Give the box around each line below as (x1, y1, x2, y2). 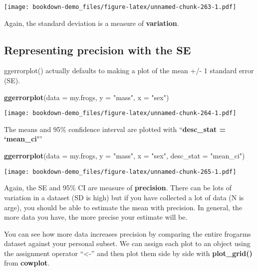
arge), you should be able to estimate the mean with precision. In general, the (4, 202, 243, 212)
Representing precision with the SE (4, 42, 191, 57)
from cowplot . (4, 258, 50, 268)
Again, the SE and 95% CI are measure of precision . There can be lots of (4, 182, 232, 193)
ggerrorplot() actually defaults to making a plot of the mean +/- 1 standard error (4, 65, 254, 76)
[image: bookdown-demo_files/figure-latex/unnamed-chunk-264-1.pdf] (4, 110, 237, 117)
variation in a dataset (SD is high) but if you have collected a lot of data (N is (4, 192, 244, 202)
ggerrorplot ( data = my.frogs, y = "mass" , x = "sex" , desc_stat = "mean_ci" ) (4, 150, 245, 161)
